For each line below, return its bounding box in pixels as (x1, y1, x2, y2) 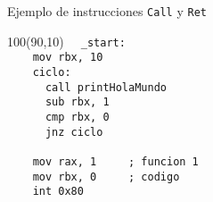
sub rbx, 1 (45, 96, 110, 109)
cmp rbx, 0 (45, 110, 110, 123)
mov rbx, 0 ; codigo (32, 170, 180, 183)
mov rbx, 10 (32, 51, 103, 64)
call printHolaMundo (45, 80, 167, 94)
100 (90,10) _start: (7, 31, 126, 50)
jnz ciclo (45, 125, 103, 139)
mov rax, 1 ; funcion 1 (32, 155, 199, 168)
